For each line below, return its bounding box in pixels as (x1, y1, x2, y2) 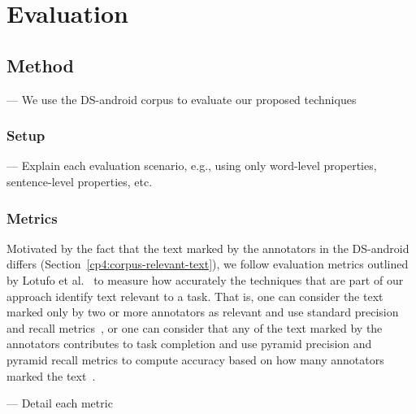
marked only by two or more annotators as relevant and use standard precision (6, 303, 399, 320)
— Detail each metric (6, 394, 113, 412)
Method (6, 52, 74, 77)
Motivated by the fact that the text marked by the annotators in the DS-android (6, 239, 409, 256)
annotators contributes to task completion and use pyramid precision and (6, 335, 372, 352)
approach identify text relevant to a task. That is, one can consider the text (6, 287, 383, 304)
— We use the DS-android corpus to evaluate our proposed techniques (6, 90, 357, 107)
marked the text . (6, 367, 96, 384)
